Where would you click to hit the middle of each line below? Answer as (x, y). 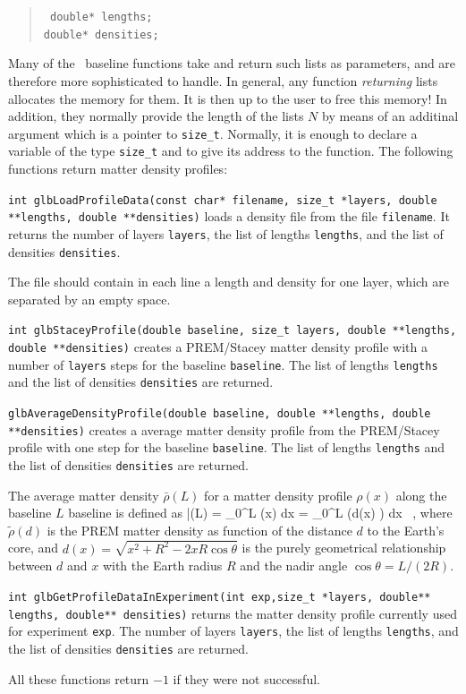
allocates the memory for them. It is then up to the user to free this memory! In (228, 98)
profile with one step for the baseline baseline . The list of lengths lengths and (227, 447)
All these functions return (79, 678)
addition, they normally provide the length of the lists (156, 116)
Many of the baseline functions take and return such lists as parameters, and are (232, 63)
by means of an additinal (390, 116)
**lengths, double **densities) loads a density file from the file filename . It (229, 216)
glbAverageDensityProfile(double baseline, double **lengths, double (220, 414)
